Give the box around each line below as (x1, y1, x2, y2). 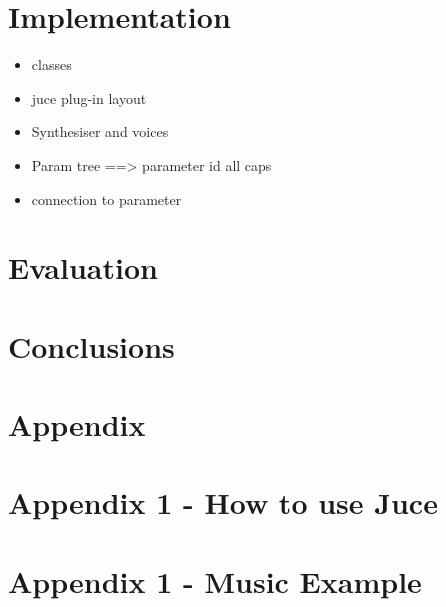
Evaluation (8, 247, 158, 288)
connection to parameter (31, 188, 182, 209)
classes (31, 54, 72, 75)
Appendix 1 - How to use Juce (8, 482, 438, 523)
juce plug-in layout (31, 87, 147, 108)
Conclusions (8, 325, 175, 366)
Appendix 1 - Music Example (8, 560, 422, 601)
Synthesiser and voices (31, 121, 169, 142)
